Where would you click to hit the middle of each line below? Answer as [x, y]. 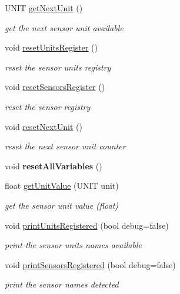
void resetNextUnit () [44, 126]
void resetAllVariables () [54, 166]
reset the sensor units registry [58, 67]
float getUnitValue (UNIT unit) [62, 186]
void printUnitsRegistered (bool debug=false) [87, 225]
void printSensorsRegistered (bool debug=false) [90, 264]
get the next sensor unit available [64, 27]
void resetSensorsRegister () [55, 87]
